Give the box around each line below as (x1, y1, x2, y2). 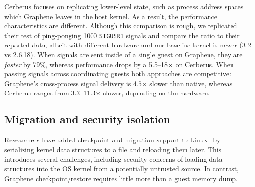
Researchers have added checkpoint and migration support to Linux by (4, 135, 221, 145)
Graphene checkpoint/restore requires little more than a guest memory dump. (4, 173, 238, 183)
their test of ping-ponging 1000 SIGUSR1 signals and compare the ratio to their (4, 30, 240, 40)
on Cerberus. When (175, 59, 234, 69)
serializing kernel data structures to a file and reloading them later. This (4, 144, 222, 154)
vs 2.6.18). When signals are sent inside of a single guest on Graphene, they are (4, 49, 243, 60)
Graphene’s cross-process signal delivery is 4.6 (4, 78, 142, 88)
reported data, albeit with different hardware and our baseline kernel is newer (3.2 (4, 40, 251, 50)
